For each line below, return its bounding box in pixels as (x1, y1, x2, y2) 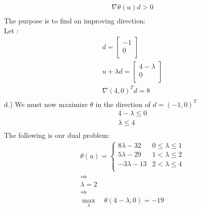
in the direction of (95, 99, 151, 109)
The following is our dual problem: (4, 129, 110, 140)
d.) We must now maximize (4, 99, 88, 109)
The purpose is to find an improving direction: (4, 15, 146, 26)
